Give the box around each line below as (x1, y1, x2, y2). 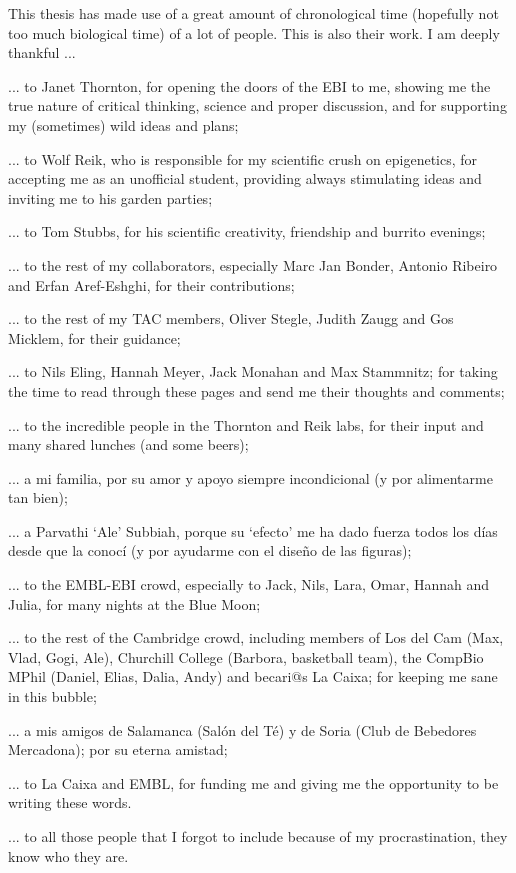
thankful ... (8, 42, 76, 63)
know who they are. (8, 845, 129, 866)
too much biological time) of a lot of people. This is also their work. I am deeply (8, 22, 500, 43)
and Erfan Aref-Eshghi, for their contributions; (8, 274, 295, 295)
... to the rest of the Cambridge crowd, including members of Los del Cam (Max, (8, 627, 504, 648)
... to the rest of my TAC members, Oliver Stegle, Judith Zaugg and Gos (8, 308, 454, 329)
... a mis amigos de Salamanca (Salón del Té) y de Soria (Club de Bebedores (8, 719, 477, 740)
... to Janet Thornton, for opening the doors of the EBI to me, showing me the (8, 75, 491, 96)
